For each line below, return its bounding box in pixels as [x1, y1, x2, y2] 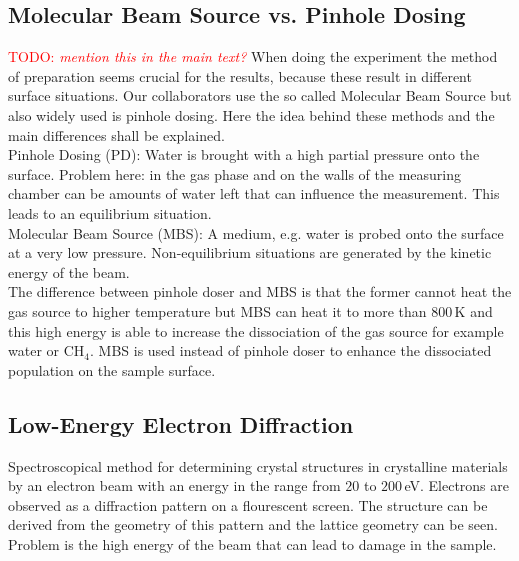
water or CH [8, 340, 85, 361]
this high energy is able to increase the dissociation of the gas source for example [8, 320, 504, 341]
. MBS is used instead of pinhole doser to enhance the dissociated [89, 340, 492, 361]
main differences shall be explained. [8, 124, 225, 145]
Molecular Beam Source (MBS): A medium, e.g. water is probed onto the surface [8, 222, 504, 243]
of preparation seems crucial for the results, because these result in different [8, 65, 472, 86]
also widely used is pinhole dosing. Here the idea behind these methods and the [8, 104, 495, 125]
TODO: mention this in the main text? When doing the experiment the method [8, 46, 498, 67]
